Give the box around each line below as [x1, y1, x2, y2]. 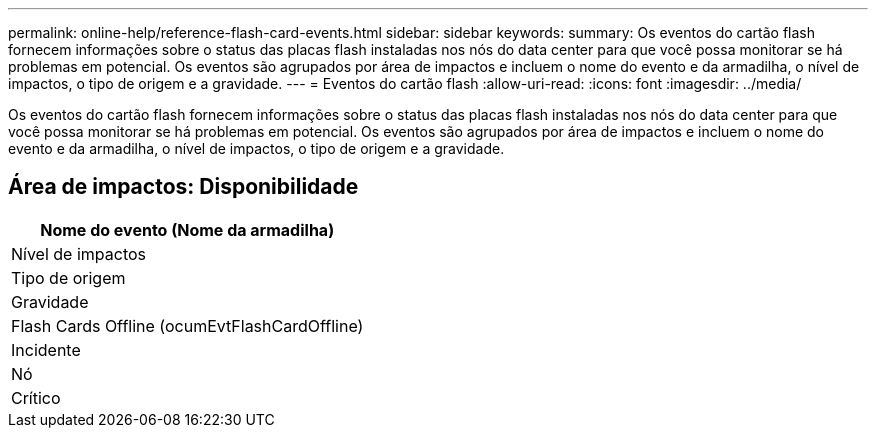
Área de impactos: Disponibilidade [8, 174, 359, 200]
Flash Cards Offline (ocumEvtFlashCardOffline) [11, 315, 364, 336]
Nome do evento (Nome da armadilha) [40, 219, 335, 240]
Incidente [11, 339, 81, 360]
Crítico [11, 387, 61, 408]
